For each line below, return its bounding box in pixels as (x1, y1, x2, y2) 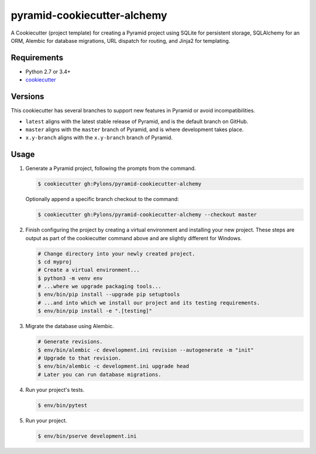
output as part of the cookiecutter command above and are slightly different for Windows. (25, 234, 242, 241)
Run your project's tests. (25, 386, 85, 393)
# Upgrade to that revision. (37, 355, 122, 361)
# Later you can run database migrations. (37, 371, 162, 378)
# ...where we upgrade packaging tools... (37, 283, 162, 290)
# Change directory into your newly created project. (37, 250, 195, 257)
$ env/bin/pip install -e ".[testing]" (37, 308, 152, 315)
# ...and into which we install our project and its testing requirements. (37, 299, 260, 306)
